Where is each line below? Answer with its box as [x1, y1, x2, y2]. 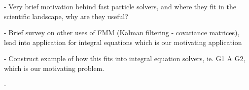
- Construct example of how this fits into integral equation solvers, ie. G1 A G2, [4, 53, 246, 64]
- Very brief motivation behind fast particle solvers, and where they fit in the [4, 1, 237, 11]
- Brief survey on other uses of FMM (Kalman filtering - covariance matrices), [4, 27, 240, 38]
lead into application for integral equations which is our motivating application [4, 37, 242, 47]
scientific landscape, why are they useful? [4, 11, 128, 21]
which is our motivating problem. [4, 63, 105, 73]
